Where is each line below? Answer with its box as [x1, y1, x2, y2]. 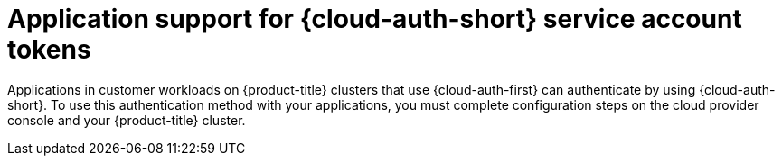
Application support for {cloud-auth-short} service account [7, 4, 742, 34]
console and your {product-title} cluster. [7, 112, 246, 128]
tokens [7, 34, 91, 65]
